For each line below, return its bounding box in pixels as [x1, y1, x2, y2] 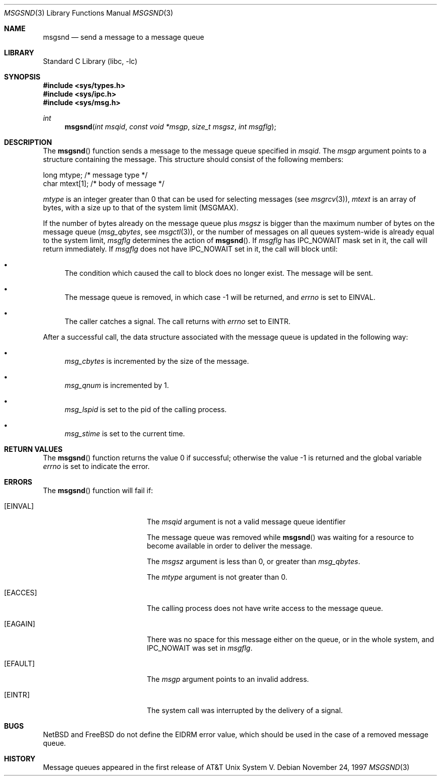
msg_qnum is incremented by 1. [64, 381, 169, 389]
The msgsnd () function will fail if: [43, 486, 153, 495]
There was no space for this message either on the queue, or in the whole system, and [146, 635, 434, 644]
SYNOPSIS [4, 72, 41, 81]
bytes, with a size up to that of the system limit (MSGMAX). [43, 203, 239, 212]
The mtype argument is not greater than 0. [146, 573, 287, 581]
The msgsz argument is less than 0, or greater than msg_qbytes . [146, 557, 360, 566]
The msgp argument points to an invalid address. [146, 675, 309, 683]
